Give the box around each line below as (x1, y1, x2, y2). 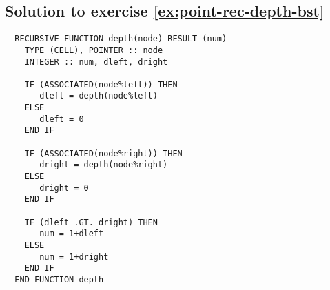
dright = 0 (39, 183, 89, 193)
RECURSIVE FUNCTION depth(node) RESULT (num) (14, 34, 227, 44)
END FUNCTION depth (14, 274, 104, 284)
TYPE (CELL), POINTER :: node (24, 45, 163, 55)
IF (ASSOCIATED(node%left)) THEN (24, 79, 178, 90)
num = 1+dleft (39, 229, 104, 239)
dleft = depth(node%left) (39, 91, 158, 101)
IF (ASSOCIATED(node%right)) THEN (24, 148, 183, 158)
